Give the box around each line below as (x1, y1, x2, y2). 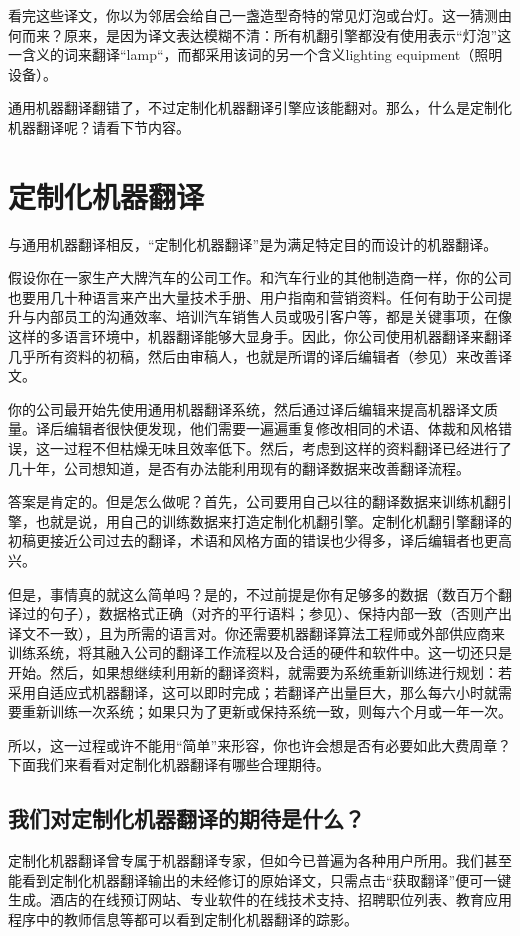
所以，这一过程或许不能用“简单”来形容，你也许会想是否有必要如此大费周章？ (8, 734, 512, 755)
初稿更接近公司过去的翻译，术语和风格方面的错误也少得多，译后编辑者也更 (8, 530, 498, 551)
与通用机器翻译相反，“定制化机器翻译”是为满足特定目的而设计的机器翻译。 (8, 233, 498, 254)
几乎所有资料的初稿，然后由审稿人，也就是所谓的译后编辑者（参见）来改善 (8, 345, 498, 366)
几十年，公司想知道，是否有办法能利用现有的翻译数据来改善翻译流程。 (8, 457, 470, 478)
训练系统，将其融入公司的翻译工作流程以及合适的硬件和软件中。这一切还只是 (8, 642, 512, 663)
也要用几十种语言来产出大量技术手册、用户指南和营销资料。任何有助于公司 (8, 286, 498, 307)
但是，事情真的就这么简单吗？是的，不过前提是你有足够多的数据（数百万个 (8, 583, 498, 604)
